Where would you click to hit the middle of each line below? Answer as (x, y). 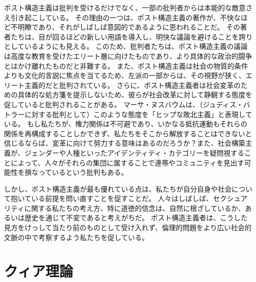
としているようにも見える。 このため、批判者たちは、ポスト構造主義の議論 (126, 46)
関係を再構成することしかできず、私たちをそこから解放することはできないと (128, 133)
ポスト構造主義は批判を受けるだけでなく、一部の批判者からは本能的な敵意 (125, 7)
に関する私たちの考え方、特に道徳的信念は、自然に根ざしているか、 (135, 208)
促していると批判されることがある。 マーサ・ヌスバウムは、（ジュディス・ (124, 104)
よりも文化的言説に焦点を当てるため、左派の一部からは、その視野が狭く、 (125, 75)
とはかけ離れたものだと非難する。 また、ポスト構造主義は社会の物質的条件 (126, 65)
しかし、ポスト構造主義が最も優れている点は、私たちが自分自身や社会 (118, 188)
